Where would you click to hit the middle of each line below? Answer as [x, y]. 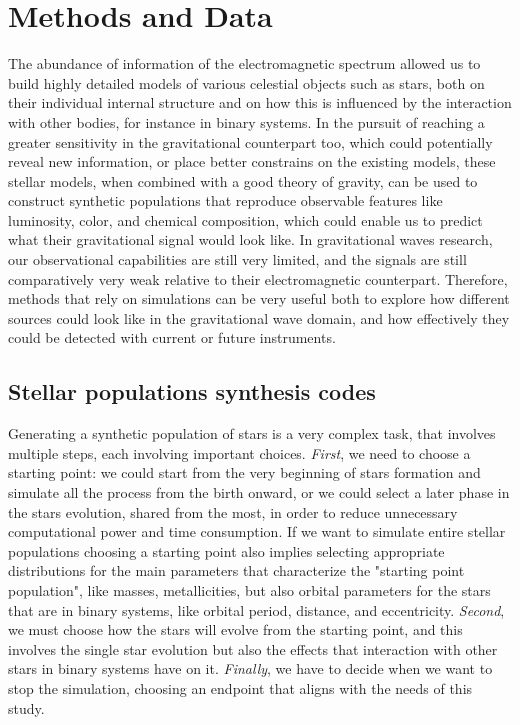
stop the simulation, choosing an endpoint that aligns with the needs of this [240, 687]
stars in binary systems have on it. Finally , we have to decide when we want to [250, 668]
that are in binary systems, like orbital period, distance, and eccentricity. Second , [256, 609]
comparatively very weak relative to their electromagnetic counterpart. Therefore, [258, 278]
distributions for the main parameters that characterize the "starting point [236, 570]
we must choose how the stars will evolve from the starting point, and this [235, 629]
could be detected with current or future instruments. [172, 337]
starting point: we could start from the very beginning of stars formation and [244, 472]
